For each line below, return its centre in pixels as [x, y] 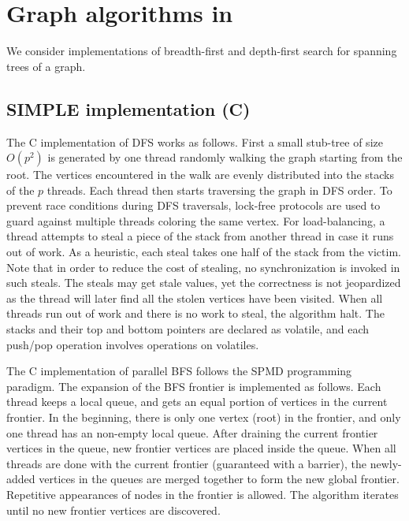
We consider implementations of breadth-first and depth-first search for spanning [202, 51]
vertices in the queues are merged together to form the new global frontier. [219, 479]
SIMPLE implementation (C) [128, 108]
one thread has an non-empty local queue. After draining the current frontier [192, 432]
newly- [386, 463]
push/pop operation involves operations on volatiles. [133, 344]
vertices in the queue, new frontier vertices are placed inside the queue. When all [201, 448]
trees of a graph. [46, 66]
